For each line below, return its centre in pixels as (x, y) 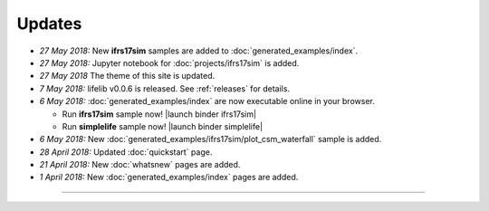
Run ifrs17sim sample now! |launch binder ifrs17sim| (159, 114)
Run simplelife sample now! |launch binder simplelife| (162, 126)
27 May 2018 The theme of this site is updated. (127, 76)
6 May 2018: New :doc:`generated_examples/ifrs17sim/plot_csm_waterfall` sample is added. (211, 139)
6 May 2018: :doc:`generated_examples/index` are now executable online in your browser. (207, 101)
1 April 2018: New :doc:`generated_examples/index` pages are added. (169, 177)
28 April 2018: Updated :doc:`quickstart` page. (126, 152)
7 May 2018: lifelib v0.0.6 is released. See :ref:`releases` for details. (164, 88)
